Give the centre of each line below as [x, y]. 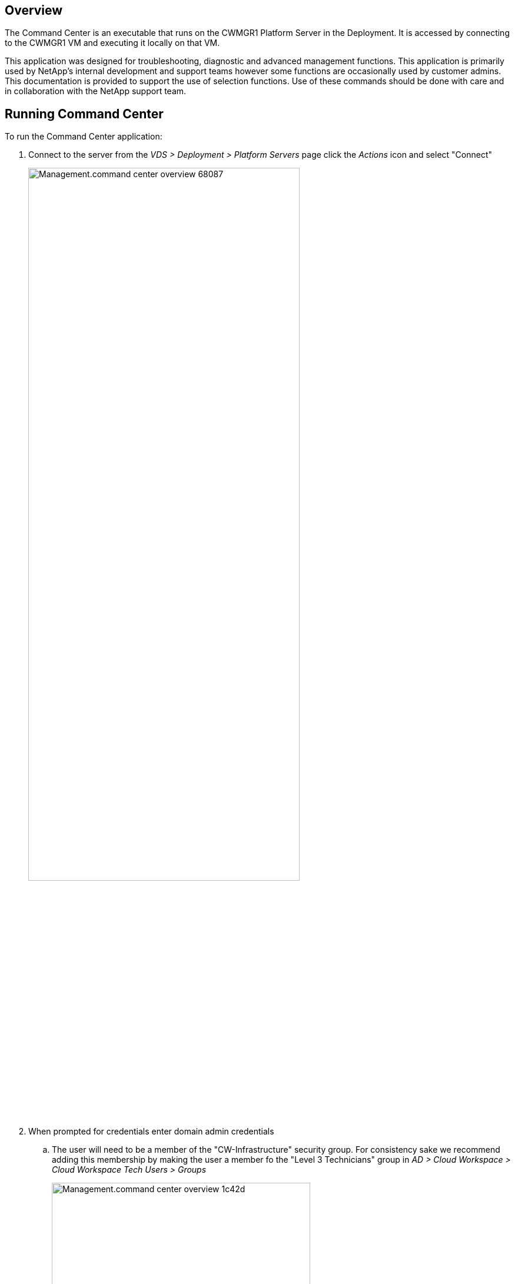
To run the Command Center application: [84, 137]
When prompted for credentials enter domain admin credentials [151, 1132]
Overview [34, 10]
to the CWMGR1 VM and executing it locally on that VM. [112, 43]
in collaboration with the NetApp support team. [96, 91]
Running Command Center [84, 114]
